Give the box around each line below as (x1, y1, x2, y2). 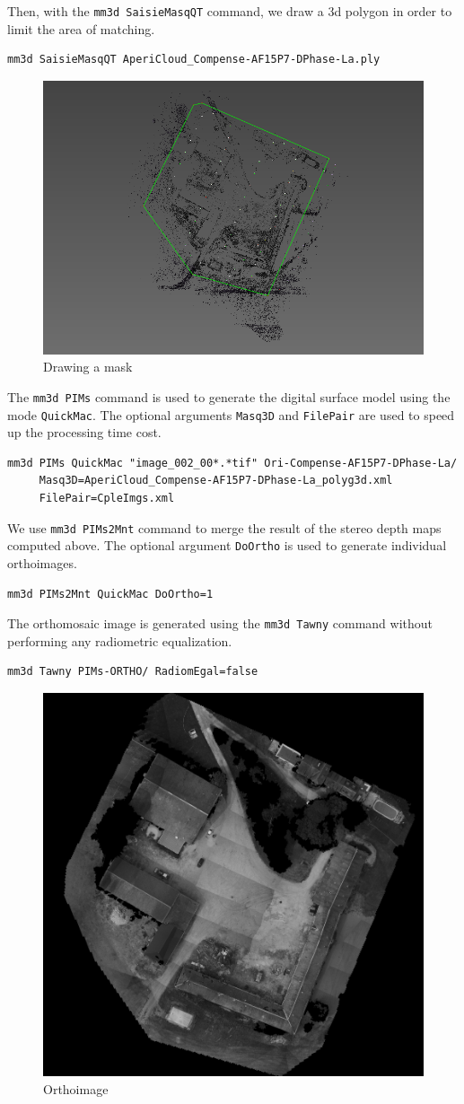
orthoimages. (7, 553, 77, 572)
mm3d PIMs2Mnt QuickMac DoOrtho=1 (7, 587, 214, 600)
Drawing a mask (43, 357, 133, 376)
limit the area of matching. (7, 19, 155, 38)
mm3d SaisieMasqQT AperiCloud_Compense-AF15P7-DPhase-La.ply (7, 53, 381, 66)
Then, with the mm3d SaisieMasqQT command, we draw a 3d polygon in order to (7, 2, 452, 20)
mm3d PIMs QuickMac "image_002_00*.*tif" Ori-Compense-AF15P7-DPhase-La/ (7, 456, 458, 469)
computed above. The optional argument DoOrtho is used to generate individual (7, 536, 447, 555)
